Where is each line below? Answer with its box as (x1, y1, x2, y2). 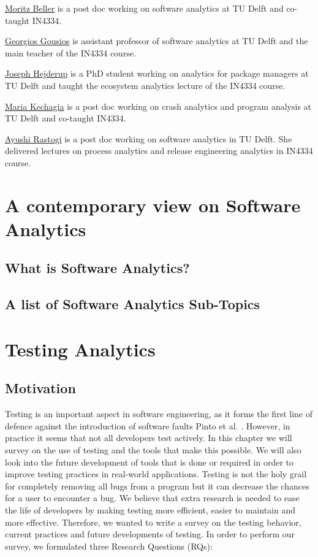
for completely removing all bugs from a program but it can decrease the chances (5, 479, 309, 492)
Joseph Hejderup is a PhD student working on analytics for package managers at (5, 67, 309, 80)
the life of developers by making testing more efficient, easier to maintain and (5, 503, 295, 516)
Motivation (5, 378, 76, 398)
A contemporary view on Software (5, 192, 301, 217)
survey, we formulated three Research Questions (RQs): (5, 539, 213, 552)
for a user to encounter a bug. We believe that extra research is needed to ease (5, 491, 300, 504)
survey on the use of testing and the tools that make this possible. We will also (5, 444, 301, 456)
